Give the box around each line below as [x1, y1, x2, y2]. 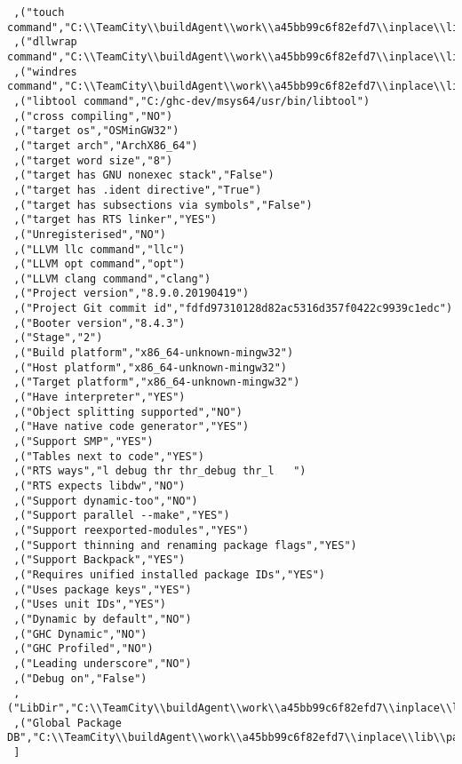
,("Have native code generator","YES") [13, 420, 250, 434]
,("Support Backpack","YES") [13, 553, 186, 567]
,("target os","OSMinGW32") [13, 124, 179, 138]
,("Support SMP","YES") [13, 435, 154, 449]
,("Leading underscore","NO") [13, 657, 192, 670]
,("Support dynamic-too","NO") [13, 494, 198, 507]
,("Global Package [13, 716, 122, 729]
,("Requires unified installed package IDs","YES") [13, 568, 325, 581]
